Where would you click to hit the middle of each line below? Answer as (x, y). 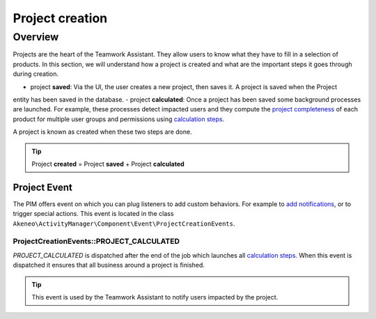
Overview (36, 37)
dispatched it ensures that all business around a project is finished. (109, 265)
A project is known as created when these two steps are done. (102, 132)
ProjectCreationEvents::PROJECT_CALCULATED (96, 242)
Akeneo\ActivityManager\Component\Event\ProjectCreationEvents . (124, 224)
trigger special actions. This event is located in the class (93, 214)
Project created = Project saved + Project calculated (108, 164)
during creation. (36, 74)
